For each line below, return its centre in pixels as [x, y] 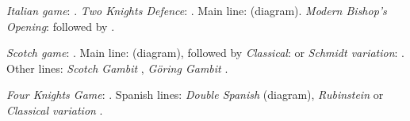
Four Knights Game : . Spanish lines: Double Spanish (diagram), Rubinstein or [195, 95]
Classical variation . [55, 110]
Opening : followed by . [61, 26]
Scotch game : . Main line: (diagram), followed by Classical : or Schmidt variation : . [206, 53]
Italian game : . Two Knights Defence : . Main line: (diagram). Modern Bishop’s [197, 10]
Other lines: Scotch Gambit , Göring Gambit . [117, 68]
